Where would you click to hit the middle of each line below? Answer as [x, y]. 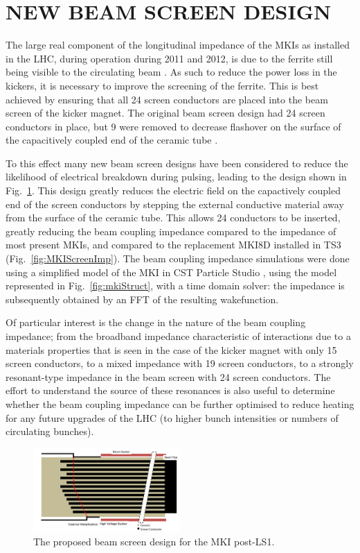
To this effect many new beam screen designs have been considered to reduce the [177, 163]
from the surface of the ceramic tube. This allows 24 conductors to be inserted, [173, 218]
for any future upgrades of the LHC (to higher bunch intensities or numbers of [172, 417]
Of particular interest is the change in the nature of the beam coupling [156, 322]
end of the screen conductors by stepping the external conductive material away [175, 204]
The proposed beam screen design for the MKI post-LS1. [154, 542]
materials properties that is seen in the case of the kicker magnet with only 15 [171, 349]
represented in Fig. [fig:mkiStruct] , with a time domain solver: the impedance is [175, 286]
